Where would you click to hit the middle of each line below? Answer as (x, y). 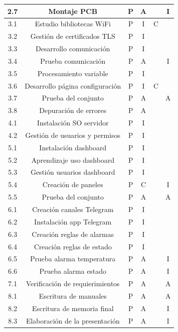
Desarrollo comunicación (73, 49)
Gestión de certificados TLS (73, 36)
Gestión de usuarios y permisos (73, 135)
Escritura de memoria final (73, 308)
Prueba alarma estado (73, 271)
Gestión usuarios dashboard (73, 172)
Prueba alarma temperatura (73, 259)
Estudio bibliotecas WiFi (73, 24)
